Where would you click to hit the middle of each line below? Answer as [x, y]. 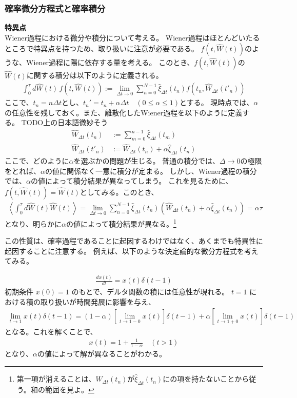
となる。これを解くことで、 [51, 332]
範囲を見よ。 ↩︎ [70, 389]
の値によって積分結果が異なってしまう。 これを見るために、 [132, 181]
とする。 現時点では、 [217, 102]
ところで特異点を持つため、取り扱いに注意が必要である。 [102, 48]
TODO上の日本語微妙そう [65, 122]
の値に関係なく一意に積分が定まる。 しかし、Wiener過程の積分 [151, 171]
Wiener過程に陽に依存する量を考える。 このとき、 [110, 62]
